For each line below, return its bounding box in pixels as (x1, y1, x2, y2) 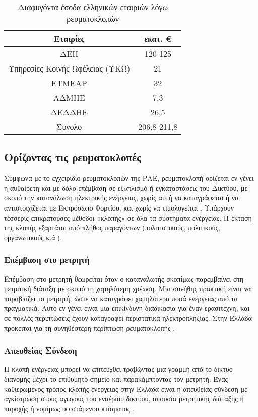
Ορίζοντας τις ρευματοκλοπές (4, 149, 141, 165)
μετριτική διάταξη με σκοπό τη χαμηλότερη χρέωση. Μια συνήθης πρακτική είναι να (4, 283, 251, 294)
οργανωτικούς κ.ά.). (4, 232, 62, 242)
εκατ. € (144, 33, 172, 44)
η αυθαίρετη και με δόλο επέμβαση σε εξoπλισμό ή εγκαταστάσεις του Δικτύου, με (4, 182, 248, 193)
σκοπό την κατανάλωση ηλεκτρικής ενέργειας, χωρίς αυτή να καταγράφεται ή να (4, 192, 239, 203)
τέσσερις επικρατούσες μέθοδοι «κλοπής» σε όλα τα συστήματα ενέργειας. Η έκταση (4, 212, 252, 223)
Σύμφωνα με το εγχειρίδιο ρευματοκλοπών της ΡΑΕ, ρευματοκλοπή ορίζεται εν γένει (4, 173, 254, 183)
